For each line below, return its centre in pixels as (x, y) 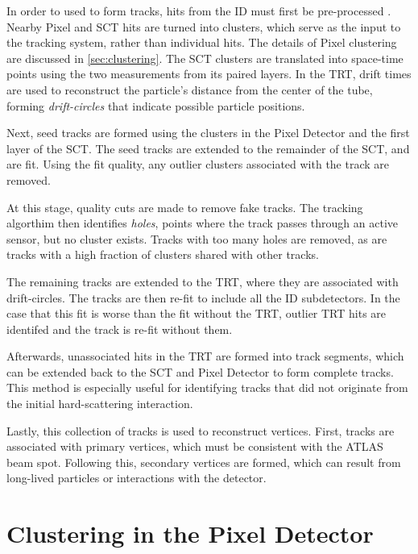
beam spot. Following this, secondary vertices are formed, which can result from (204, 462)
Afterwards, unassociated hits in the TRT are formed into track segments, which (205, 356)
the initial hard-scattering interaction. (100, 404)
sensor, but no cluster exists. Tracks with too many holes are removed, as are (197, 238)
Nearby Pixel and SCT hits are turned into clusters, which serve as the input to (204, 26)
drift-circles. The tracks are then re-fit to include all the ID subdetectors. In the (203, 297)
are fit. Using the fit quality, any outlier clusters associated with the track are (198, 164)
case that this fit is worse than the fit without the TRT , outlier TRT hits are (197, 313)
